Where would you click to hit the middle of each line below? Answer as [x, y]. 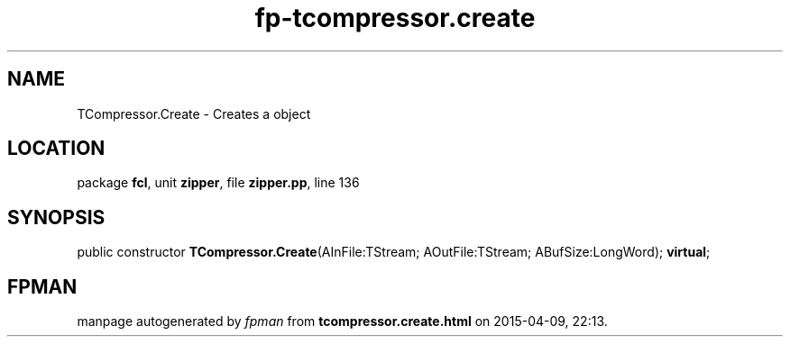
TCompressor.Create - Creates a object [194, 113]
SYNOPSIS [56, 217]
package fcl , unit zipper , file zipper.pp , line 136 [218, 183]
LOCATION [56, 149]
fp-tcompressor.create [395, 18]
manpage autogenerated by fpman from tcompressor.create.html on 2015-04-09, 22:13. [342, 321]
